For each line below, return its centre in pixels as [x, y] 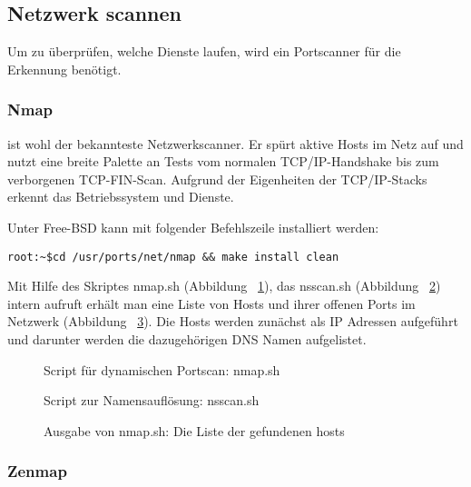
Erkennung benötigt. [64, 69]
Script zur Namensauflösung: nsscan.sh [152, 400]
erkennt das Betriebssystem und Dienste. [121, 197]
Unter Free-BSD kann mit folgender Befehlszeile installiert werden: [193, 227]
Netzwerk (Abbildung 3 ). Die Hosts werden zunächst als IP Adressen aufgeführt [233, 321]
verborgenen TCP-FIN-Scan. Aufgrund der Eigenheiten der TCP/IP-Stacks [217, 179]
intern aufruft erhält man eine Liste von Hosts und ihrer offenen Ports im [211, 303]
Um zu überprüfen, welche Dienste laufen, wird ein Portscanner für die [204, 51]
